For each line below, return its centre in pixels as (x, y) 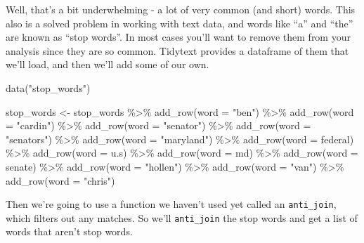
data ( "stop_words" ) (48, 87)
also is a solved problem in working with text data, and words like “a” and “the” (180, 23)
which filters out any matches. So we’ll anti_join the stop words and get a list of (182, 217)
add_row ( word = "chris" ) (60, 180)
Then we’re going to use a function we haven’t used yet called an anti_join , (171, 204)
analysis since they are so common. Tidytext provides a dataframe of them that (177, 50)
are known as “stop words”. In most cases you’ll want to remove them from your (178, 37)
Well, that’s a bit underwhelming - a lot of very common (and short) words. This (181, 9)
